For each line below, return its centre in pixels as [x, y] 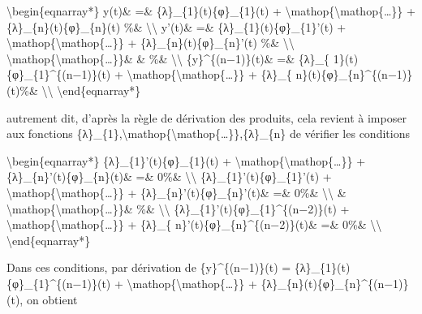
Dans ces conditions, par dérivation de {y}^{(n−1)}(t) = [149, 267]
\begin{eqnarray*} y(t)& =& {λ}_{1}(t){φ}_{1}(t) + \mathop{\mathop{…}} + [211, 11]
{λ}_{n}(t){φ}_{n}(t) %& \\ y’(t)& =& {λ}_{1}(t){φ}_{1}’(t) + [177, 26]
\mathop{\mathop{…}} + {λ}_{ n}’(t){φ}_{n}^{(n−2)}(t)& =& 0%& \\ [194, 224]
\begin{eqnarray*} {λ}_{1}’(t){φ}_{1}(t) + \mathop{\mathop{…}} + [186, 160]
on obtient [52, 299]
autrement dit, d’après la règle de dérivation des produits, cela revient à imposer [207, 117]
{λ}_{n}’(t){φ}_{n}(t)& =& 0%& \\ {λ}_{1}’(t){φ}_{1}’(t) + [169, 176]
